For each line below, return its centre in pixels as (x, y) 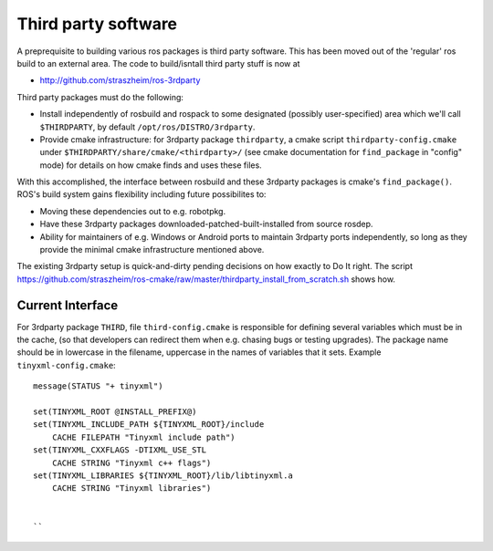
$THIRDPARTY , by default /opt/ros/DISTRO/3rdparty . (147, 127)
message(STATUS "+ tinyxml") (98, 386)
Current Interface (68, 305)
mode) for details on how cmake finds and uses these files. (151, 165)
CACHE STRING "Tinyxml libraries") (131, 489)
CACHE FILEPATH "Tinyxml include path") (144, 437)
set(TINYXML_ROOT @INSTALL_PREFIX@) (115, 412)
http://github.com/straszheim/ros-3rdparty (120, 80)
